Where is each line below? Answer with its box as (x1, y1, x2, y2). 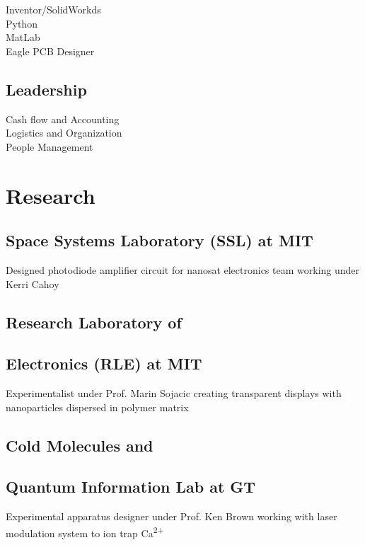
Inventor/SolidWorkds (6, 2, 101, 16)
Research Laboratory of (6, 311, 182, 333)
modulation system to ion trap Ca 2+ (6, 523, 164, 540)
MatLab (6, 30, 40, 45)
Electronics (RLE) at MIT (6, 352, 202, 374)
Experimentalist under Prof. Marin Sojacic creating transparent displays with (6, 386, 342, 401)
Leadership (6, 78, 87, 100)
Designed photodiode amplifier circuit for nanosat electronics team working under (6, 262, 360, 277)
